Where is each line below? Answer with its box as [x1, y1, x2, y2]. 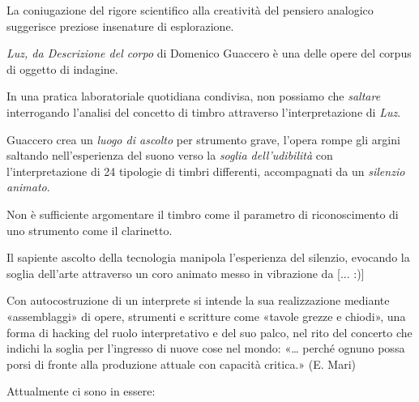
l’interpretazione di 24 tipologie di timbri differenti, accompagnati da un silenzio [6, 162, 405, 179]
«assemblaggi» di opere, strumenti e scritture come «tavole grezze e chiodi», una [6, 307, 406, 324]
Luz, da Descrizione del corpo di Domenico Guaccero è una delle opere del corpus [6, 45, 412, 62]
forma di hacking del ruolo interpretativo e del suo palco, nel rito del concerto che [6, 323, 413, 340]
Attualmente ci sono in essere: [6, 383, 156, 400]
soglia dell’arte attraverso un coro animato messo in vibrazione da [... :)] [6, 264, 365, 281]
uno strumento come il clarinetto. [6, 221, 173, 238]
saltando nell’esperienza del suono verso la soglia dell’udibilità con [6, 147, 333, 164]
